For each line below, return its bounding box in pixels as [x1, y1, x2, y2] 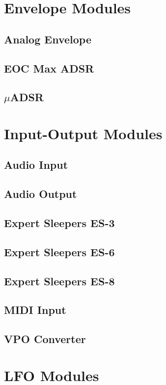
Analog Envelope [4, 31, 91, 46]
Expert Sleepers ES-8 [4, 273, 115, 288]
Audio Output [4, 186, 77, 201]
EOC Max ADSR [4, 60, 94, 76]
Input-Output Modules [4, 123, 163, 143]
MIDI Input [4, 302, 66, 317]
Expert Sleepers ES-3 [4, 215, 115, 231]
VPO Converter [4, 331, 86, 346]
